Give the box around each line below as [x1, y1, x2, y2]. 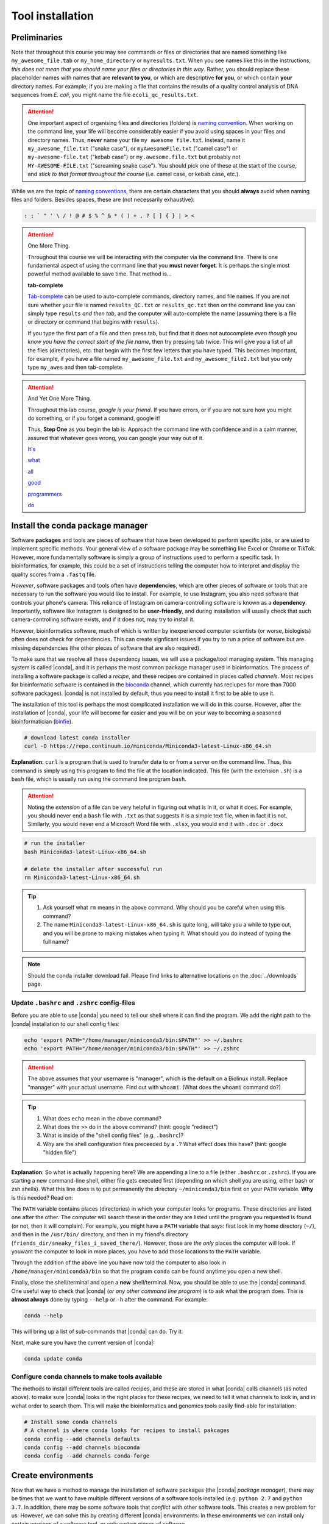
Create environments [11, 1470, 94, 1481]
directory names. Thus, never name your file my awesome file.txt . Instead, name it [27, 136, 246, 143]
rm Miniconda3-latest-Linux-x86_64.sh [24, 874, 140, 881]
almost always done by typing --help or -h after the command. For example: [11, 1296, 208, 1303]
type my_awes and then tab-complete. [27, 363, 124, 371]
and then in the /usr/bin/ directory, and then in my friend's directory [11, 1231, 189, 1238]
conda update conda [24, 1355, 82, 1362]
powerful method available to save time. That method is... [27, 270, 172, 277]
